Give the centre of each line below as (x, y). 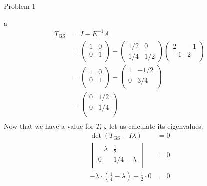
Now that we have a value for (49, 126)
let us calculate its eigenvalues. (156, 126)
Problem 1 (20, 6)
